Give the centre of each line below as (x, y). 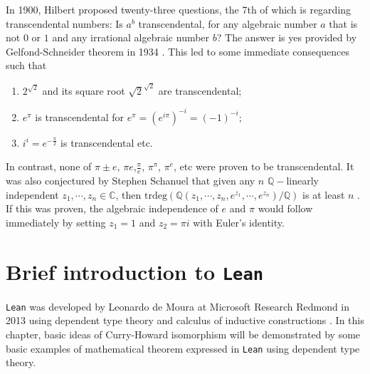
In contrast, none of (49, 166)
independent (32, 194)
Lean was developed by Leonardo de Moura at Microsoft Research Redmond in (178, 306)
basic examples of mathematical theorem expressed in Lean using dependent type (183, 348)
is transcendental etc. (107, 142)
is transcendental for (80, 116)
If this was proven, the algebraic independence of (112, 208)
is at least (324, 194)
